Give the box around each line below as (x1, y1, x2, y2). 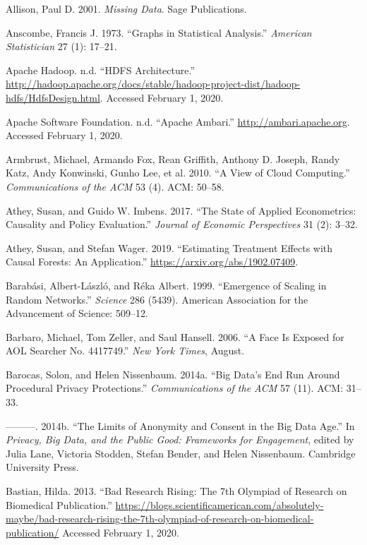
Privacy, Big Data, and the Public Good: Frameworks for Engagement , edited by (6, 432, 354, 447)
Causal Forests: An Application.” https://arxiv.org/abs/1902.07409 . (6, 254, 299, 269)
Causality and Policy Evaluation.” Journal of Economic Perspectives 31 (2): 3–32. (6, 217, 358, 232)
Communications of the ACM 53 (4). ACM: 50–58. (6, 179, 224, 193)
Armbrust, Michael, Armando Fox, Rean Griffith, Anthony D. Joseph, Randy (6, 151, 340, 166)
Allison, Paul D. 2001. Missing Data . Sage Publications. (6, 1, 247, 16)
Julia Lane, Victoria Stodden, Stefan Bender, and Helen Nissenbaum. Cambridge (6, 445, 356, 460)
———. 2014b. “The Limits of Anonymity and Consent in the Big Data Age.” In (6, 418, 355, 433)
